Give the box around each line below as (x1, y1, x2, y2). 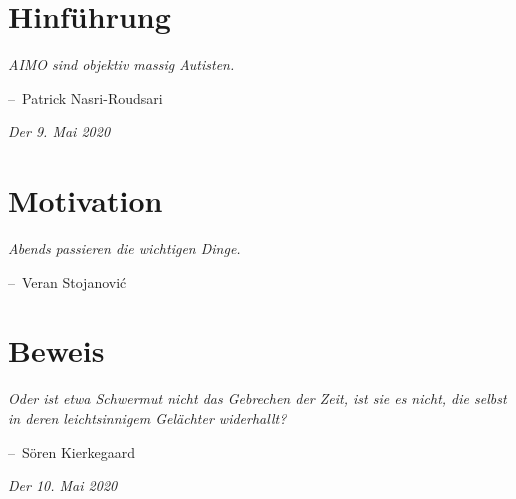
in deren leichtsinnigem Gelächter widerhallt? (8, 407, 287, 428)
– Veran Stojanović (8, 271, 127, 292)
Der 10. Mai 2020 (8, 475, 118, 496)
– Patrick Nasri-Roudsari (8, 87, 163, 108)
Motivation (8, 180, 163, 221)
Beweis (8, 330, 105, 371)
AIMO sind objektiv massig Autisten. (8, 54, 235, 75)
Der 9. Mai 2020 (8, 121, 111, 142)
